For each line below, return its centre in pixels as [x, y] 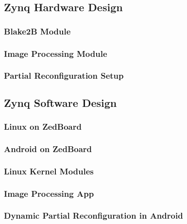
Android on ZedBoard [48, 148]
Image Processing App [49, 193]
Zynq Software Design [60, 102]
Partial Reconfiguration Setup [64, 76]
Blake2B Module [37, 31]
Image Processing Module [56, 53]
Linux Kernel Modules [49, 171]
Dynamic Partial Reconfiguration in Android [93, 215]
